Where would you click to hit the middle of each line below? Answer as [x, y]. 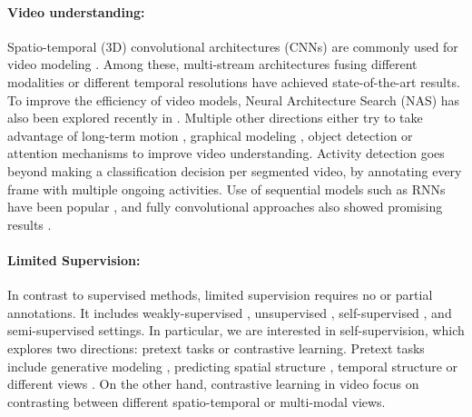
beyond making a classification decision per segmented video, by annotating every [235, 170]
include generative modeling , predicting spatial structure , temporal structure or [233, 366]
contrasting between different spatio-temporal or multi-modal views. [197, 401]
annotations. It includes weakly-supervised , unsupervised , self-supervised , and [230, 312]
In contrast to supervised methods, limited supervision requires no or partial [220, 295]
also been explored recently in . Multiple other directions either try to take [215, 118]
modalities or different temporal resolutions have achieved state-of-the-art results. [234, 81]
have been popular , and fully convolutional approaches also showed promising [225, 207]
